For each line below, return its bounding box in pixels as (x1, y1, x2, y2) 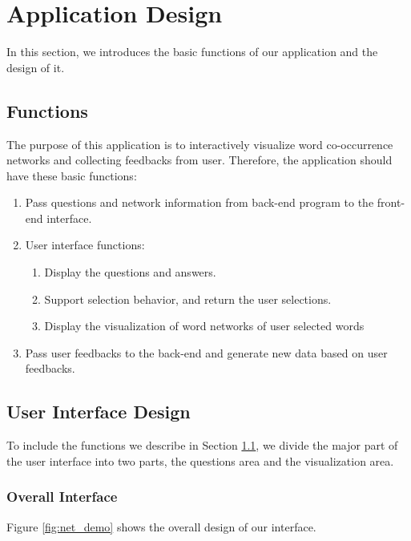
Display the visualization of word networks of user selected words (44, 317, 365, 334)
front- (377, 194, 405, 211)
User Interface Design (6, 399, 191, 424)
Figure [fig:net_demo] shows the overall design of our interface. (6, 518, 316, 535)
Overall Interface (6, 486, 118, 507)
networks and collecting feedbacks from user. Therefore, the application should (6, 151, 393, 168)
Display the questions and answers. (44, 264, 216, 281)
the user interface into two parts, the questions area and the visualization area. (6, 452, 394, 469)
